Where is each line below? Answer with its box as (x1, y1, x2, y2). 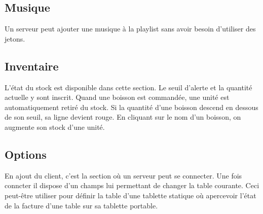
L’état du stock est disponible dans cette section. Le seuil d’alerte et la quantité (5, 82, 252, 92)
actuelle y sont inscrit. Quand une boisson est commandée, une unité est (5, 92, 230, 102)
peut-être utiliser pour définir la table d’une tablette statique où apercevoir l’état (5, 190, 256, 200)
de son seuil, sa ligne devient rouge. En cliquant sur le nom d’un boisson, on (5, 112, 241, 122)
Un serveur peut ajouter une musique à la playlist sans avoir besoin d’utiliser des (5, 23, 256, 34)
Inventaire (5, 58, 59, 74)
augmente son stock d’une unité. (5, 121, 105, 132)
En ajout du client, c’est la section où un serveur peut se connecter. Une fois (5, 170, 242, 181)
